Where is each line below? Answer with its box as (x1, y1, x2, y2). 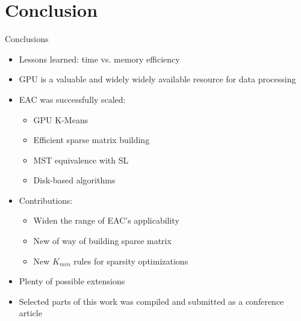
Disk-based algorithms (33, 174, 116, 186)
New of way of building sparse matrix (33, 234, 172, 247)
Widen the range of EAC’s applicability (33, 214, 179, 227)
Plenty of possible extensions (19, 275, 125, 287)
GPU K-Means (33, 113, 88, 126)
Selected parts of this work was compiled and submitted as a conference (19, 295, 284, 307)
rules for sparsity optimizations (73, 254, 188, 267)
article (19, 307, 42, 319)
